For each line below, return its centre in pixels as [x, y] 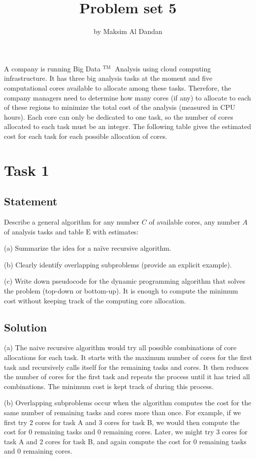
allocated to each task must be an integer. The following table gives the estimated [128, 126]
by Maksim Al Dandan [128, 31]
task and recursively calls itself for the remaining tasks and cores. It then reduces [127, 367]
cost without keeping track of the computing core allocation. [95, 300]
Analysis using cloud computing [163, 68]
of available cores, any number [194, 222]
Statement [31, 201]
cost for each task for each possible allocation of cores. [86, 136]
